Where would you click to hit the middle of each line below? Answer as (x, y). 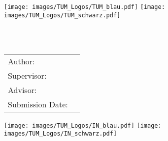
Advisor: (22, 90)
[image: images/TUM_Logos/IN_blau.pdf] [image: (83, 125)
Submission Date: (38, 104)
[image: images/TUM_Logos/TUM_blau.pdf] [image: (84, 7)
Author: (21, 61)
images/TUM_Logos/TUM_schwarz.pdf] (62, 15)
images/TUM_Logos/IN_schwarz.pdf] (61, 134)
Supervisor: (27, 75)
